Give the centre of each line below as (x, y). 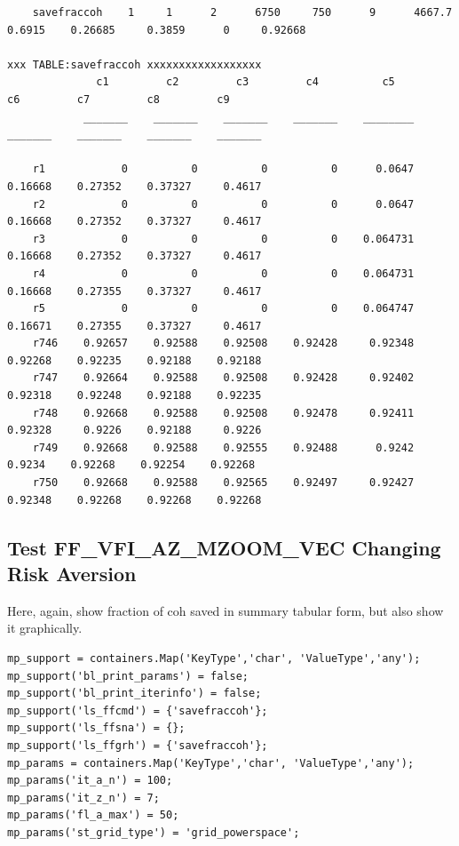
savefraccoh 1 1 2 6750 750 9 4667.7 (242, 12)
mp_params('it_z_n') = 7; (83, 798)
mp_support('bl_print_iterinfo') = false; (135, 694)
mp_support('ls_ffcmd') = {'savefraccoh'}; (138, 710)
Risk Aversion (72, 573)
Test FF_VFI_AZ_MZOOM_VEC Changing (224, 547)
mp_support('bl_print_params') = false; (128, 676)
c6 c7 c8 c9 (119, 99)
